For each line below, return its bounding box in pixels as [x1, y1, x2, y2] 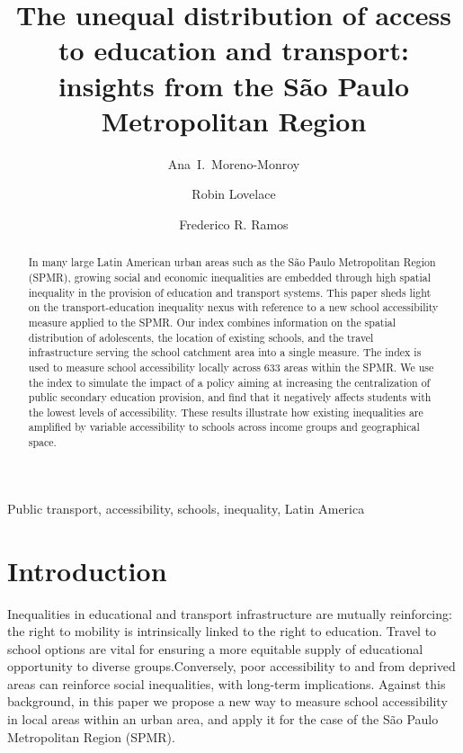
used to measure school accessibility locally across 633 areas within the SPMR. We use [28, 359, 434, 374]
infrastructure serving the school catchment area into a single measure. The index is [28, 345, 422, 360]
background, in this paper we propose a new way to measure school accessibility [7, 692, 448, 711]
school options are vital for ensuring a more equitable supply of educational [7, 639, 423, 658]
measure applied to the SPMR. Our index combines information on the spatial [28, 314, 396, 329]
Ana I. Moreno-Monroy [167, 154, 300, 173]
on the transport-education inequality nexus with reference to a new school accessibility [28, 300, 439, 315]
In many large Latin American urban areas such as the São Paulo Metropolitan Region [28, 255, 436, 270]
